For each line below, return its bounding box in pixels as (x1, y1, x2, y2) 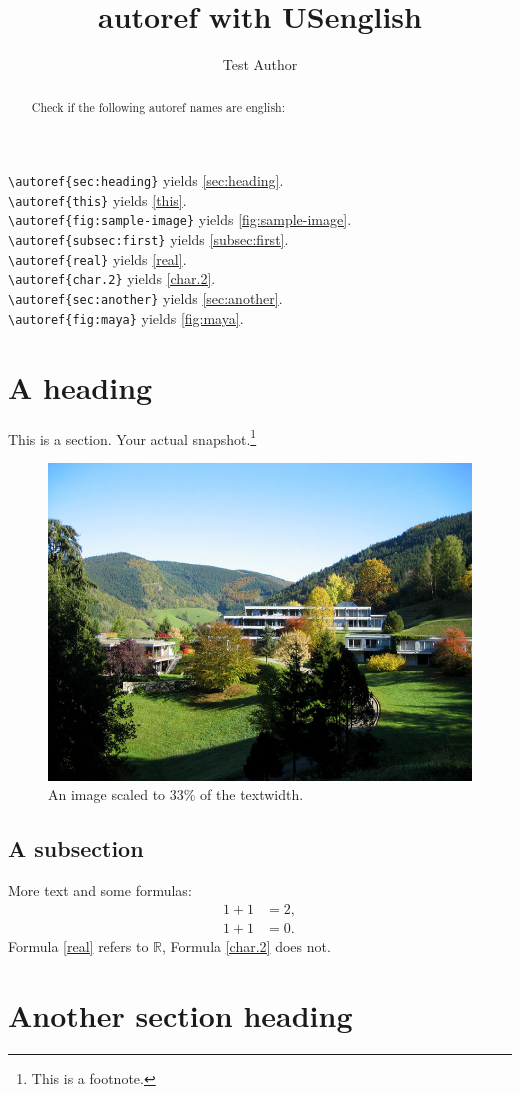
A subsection (8, 833, 144, 864)
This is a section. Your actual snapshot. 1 (8, 425, 257, 449)
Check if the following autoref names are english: (31, 98, 285, 115)
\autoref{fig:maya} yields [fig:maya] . (8, 307, 244, 328)
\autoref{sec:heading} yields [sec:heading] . (8, 170, 284, 191)
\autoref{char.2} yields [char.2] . (8, 268, 216, 289)
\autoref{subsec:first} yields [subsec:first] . (8, 229, 289, 250)
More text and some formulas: (8, 880, 192, 901)
